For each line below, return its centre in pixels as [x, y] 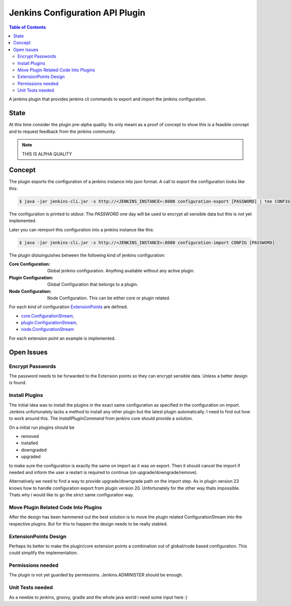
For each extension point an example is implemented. [62, 338]
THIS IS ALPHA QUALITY [47, 154]
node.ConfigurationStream [48, 329]
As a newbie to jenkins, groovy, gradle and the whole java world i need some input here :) [98, 597]
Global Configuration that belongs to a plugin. [93, 284]
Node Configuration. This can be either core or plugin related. [109, 298]
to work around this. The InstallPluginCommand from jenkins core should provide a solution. [101, 418]
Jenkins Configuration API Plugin [77, 13]
